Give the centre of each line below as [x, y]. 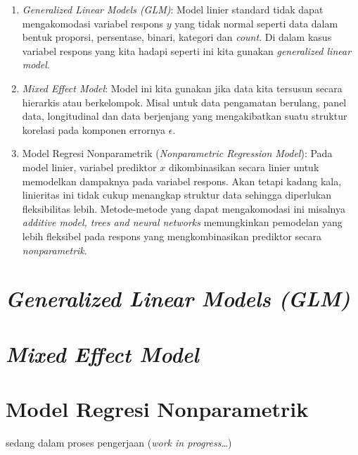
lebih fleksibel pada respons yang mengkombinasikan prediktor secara [172, 236]
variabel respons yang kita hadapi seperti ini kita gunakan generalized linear [187, 50]
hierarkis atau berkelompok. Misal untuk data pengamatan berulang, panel [184, 102]
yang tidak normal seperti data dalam [256, 23]
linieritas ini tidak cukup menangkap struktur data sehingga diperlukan [177, 195]
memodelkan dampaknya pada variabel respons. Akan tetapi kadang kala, [182, 181]
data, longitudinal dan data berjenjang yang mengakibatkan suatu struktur [185, 116]
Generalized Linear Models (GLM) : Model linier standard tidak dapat [173, 9]
